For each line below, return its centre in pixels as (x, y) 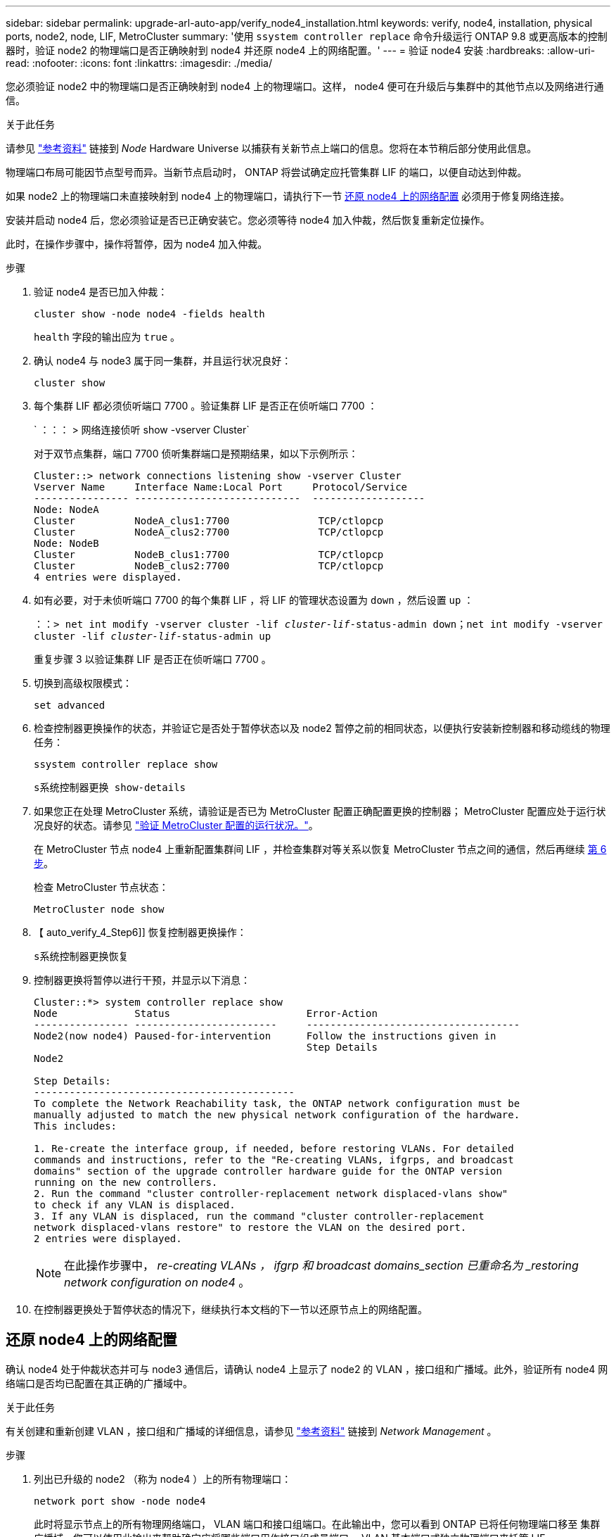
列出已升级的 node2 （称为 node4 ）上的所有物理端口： (163, 1479)
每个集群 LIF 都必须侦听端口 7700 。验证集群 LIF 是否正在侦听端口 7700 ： (206, 406)
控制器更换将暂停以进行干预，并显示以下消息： (142, 980)
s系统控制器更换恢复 (81, 956)
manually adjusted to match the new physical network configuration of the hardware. (277, 1115)
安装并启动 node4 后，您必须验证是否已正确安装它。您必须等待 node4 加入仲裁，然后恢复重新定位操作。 (248, 220)
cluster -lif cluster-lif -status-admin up (153, 636)
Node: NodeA (66, 510)
